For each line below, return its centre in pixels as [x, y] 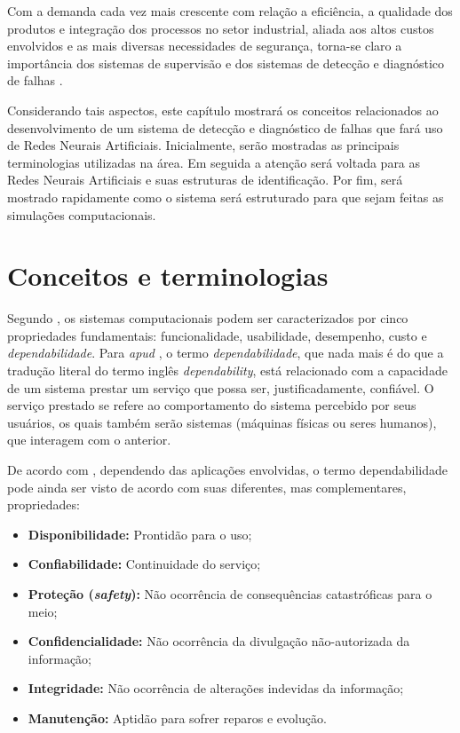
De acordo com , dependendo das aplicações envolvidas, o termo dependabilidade [227, 469]
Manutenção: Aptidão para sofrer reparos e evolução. [177, 717]
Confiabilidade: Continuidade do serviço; [144, 564]
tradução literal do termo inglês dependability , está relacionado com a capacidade [227, 370]
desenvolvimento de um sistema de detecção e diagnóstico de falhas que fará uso [225, 127]
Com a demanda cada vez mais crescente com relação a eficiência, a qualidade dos [230, 11]
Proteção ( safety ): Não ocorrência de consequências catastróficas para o [230, 593]
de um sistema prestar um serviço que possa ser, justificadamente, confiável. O [221, 387]
